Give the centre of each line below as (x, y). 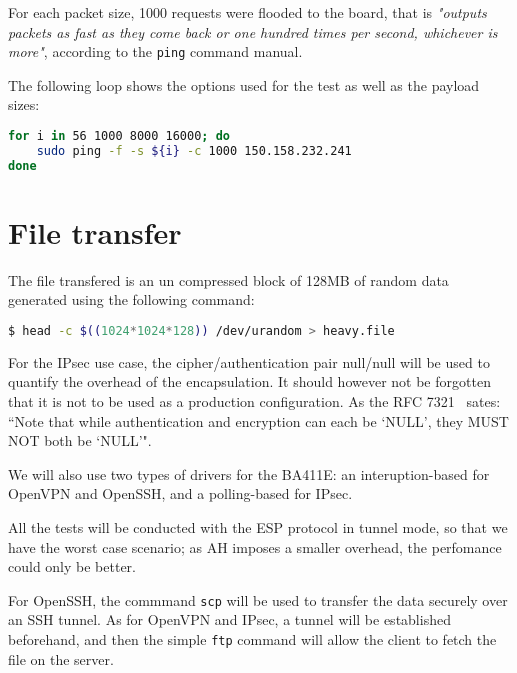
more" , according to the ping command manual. (155, 51)
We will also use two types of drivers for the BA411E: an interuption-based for (249, 473)
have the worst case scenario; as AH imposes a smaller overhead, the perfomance (255, 546)
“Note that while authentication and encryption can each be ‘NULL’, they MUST (258, 420)
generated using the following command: (131, 299)
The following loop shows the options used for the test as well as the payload (244, 84)
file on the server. (61, 658)
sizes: (24, 104)
